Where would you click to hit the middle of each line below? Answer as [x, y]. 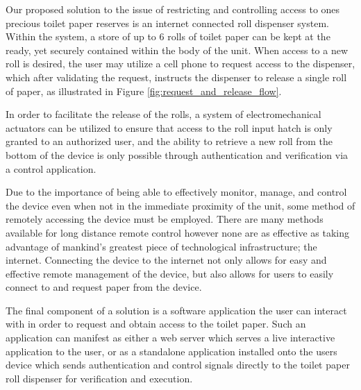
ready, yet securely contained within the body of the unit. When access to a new [177, 50]
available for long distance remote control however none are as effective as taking [178, 232]
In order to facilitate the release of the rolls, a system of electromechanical [163, 114]
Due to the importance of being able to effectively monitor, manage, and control [176, 192]
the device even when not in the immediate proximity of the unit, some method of [180, 205]
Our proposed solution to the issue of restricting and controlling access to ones [173, 9]
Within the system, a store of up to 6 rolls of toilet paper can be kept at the [168, 36]
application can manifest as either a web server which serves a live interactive [170, 338]
